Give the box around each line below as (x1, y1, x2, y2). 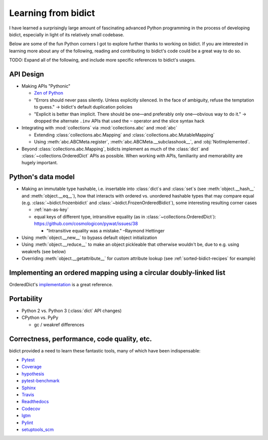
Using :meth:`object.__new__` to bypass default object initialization (21, 234, 157, 240)
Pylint (21, 420, 33, 426)
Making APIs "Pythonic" (21, 83, 70, 89)
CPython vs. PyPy (21, 315, 59, 321)
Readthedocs (21, 399, 49, 405)
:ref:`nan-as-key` (34, 207, 69, 213)
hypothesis (21, 371, 45, 377)
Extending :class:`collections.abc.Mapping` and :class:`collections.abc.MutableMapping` (34, 132, 215, 138)
